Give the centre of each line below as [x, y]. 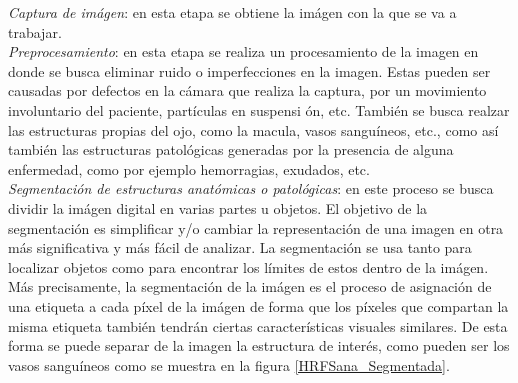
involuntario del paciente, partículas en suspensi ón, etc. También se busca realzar [259, 109]
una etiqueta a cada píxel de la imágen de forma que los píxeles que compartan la [258, 305]
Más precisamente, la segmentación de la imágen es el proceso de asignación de [250, 286]
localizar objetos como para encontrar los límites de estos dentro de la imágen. [248, 266]
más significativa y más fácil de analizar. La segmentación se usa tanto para [240, 247]
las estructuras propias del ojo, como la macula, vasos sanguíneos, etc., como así [253, 129]
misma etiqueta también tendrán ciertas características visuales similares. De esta [258, 325]
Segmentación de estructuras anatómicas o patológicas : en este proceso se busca [251, 188]
